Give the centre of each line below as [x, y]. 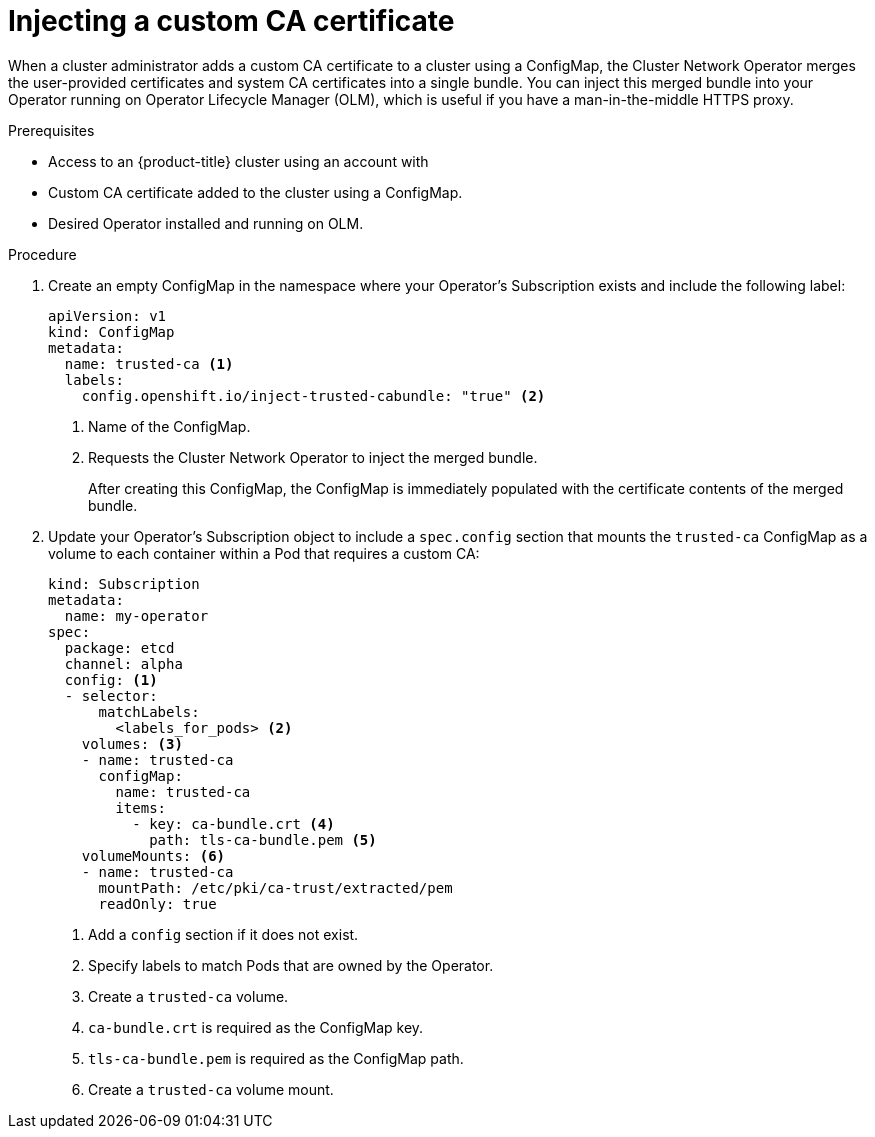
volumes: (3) [132, 743]
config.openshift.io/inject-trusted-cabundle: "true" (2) [313, 395]
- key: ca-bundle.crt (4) [233, 823]
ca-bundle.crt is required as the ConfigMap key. [256, 1027]
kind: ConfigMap [111, 331]
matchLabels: [149, 711]
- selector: [111, 695]
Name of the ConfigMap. [169, 426]
